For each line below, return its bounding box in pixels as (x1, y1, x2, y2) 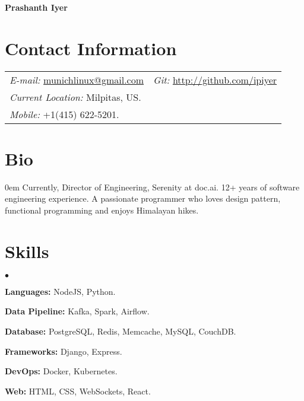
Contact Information (5, 36, 177, 60)
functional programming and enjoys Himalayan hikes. (5, 204, 199, 217)
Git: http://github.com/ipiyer (153, 72, 277, 87)
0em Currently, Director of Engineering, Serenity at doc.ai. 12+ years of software (5, 180, 300, 193)
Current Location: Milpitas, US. (9, 90, 141, 104)
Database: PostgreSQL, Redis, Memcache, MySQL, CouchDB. (5, 324, 236, 337)
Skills (5, 238, 49, 263)
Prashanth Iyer (5, 1, 68, 13)
